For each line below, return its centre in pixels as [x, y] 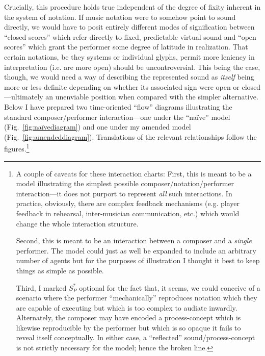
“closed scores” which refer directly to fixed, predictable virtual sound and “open [130, 36]
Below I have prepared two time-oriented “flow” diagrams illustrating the [118, 106]
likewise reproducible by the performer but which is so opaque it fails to [128, 327]
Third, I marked [41, 287]
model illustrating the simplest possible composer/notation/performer [125, 183]
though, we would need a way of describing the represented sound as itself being [129, 77]
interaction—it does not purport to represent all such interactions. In [124, 193]
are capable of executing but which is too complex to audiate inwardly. [127, 307]
